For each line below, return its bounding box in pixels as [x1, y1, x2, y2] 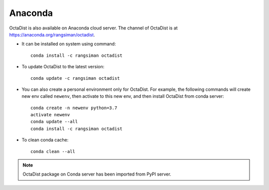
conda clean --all [30, 149, 76, 154]
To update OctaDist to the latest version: [21, 64, 105, 70]
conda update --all [30, 119, 78, 125]
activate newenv [30, 112, 70, 118]
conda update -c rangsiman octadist [30, 75, 120, 81]
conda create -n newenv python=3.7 [30, 105, 118, 111]
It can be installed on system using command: [21, 41, 116, 47]
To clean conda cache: [21, 137, 69, 143]
